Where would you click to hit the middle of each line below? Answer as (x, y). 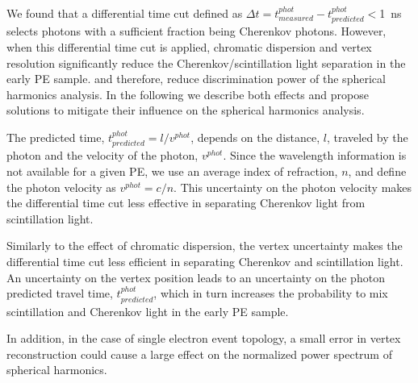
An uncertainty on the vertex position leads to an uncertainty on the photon (196, 277)
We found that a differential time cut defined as (125, 13)
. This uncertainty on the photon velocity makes (293, 187)
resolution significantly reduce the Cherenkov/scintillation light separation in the (206, 62)
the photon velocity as (61, 187)
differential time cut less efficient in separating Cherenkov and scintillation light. (205, 261)
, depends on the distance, (255, 137)
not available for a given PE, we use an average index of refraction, (172, 171)
